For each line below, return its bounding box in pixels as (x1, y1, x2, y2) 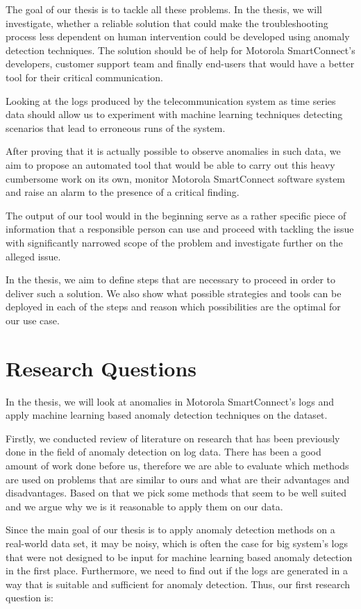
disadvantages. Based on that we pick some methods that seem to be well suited (6, 485, 347, 500)
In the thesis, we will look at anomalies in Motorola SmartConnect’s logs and (6, 394, 334, 408)
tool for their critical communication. (6, 69, 163, 84)
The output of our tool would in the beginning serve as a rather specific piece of (6, 208, 346, 222)
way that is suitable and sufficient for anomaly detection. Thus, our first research (6, 576, 351, 591)
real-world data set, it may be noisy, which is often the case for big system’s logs (6, 535, 349, 550)
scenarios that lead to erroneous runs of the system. (6, 120, 226, 135)
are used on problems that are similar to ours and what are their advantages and (6, 472, 350, 486)
